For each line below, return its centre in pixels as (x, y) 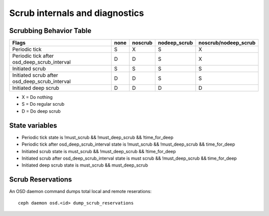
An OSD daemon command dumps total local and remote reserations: (80, 192)
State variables (33, 125)
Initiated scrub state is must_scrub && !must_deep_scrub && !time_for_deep (99, 151)
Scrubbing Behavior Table (50, 31)
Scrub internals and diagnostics (77, 13)
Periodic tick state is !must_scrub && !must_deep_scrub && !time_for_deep (98, 137)
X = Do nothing (37, 97)
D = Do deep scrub (41, 111)
